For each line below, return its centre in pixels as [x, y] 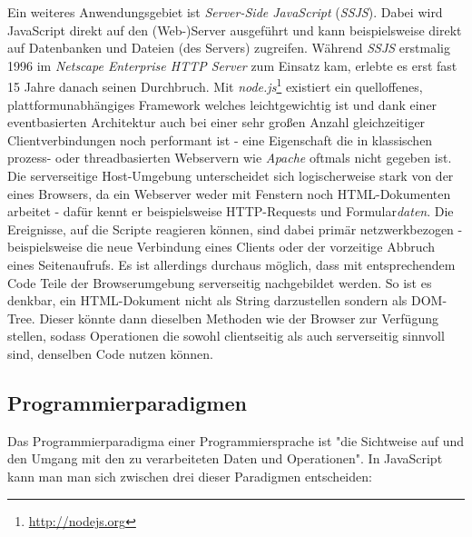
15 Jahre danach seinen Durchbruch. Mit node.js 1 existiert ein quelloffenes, [215, 85]
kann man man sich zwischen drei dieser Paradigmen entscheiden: [190, 476]
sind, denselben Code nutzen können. [110, 353]
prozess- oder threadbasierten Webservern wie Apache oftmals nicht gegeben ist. [230, 158]
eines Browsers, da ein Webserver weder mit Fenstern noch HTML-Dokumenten [229, 193]
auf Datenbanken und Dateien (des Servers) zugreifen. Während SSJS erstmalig [229, 48]
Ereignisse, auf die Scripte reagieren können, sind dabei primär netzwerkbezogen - [235, 229]
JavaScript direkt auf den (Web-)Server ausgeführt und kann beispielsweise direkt [235, 30]
